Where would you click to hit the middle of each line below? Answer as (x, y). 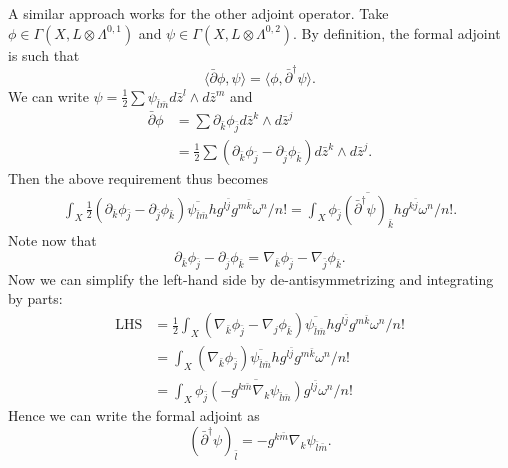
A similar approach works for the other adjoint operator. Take (198, 13)
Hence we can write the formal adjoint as (134, 415)
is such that (44, 54)
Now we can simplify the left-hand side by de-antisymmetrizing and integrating (251, 278)
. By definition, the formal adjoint (397, 32)
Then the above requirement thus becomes (138, 177)
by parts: (35, 298)
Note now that (52, 240)
